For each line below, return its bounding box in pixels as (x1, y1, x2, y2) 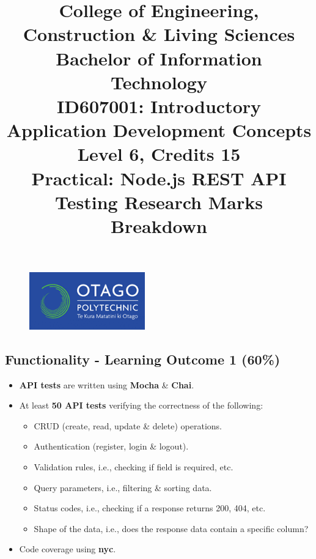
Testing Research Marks (55, 189, 263, 214)
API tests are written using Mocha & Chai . (19, 378, 194, 391)
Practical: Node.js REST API (31, 165, 287, 190)
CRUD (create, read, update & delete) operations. (34, 419, 222, 432)
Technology (111, 69, 207, 94)
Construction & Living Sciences (23, 21, 295, 46)
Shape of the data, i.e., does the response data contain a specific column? (34, 522, 309, 535)
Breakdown (111, 213, 207, 238)
